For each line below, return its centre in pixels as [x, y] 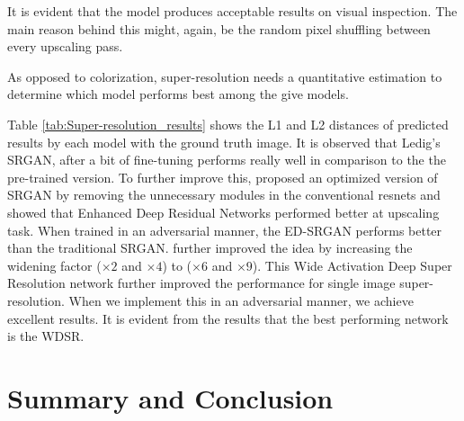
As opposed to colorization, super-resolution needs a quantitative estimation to [225, 76]
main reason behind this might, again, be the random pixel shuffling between [219, 28]
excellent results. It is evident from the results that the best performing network [228, 318]
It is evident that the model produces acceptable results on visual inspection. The [232, 11]
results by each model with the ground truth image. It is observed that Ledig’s [224, 142]
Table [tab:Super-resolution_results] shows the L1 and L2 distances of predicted [228, 124]
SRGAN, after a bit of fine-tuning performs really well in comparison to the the [227, 160]
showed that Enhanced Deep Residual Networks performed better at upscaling [223, 212]
